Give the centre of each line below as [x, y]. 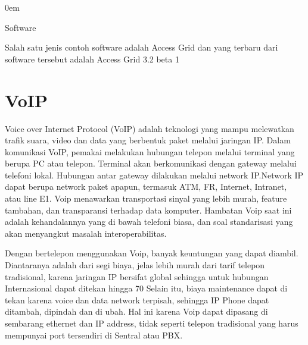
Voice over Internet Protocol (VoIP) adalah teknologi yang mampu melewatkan [150, 128]
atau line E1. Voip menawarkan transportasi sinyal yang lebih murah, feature [146, 198]
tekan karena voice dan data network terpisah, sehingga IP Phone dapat [137, 299]
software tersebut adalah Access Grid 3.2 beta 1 [92, 59]
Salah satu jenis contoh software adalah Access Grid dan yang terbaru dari [141, 47]
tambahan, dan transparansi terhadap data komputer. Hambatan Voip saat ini [148, 210]
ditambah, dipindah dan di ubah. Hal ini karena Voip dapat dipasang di [136, 311]
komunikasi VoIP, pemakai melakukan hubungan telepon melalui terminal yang [150, 151]
